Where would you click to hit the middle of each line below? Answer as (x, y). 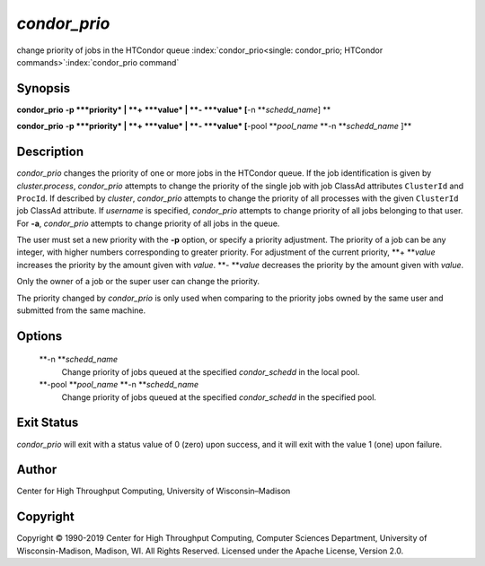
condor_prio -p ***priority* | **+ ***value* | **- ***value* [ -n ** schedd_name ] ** (174, 109)
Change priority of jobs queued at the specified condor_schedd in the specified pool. (219, 397)
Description (50, 152)
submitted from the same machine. (81, 310)
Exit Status (48, 423)
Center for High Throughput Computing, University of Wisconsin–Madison (154, 491)
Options (40, 336)
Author (37, 470)
